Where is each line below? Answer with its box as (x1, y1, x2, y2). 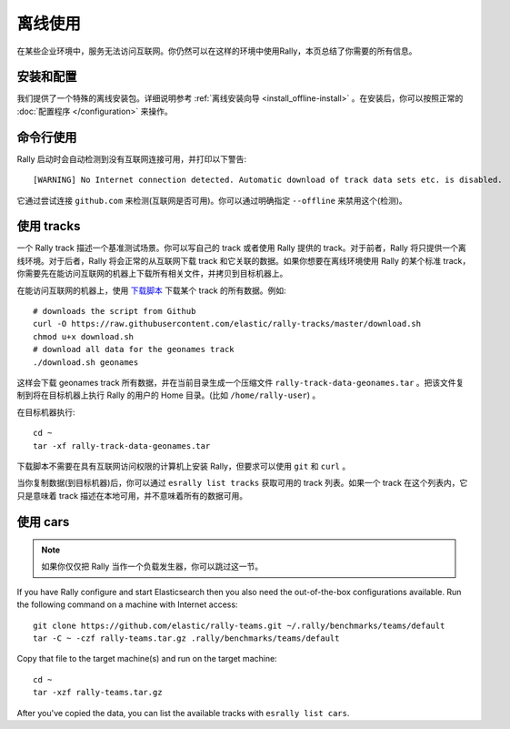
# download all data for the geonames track (33, 344, 235, 355)
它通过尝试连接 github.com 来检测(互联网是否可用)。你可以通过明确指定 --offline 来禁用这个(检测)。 (16, 195, 408, 206)
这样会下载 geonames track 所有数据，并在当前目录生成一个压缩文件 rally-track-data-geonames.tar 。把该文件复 (16, 377, 465, 388)
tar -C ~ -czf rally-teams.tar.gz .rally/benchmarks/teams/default (33, 633, 340, 643)
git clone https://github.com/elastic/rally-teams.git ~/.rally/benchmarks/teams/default (33, 620, 445, 631)
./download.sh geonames (33, 357, 139, 368)
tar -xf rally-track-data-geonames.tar (33, 440, 211, 451)
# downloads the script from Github (33, 306, 196, 316)
